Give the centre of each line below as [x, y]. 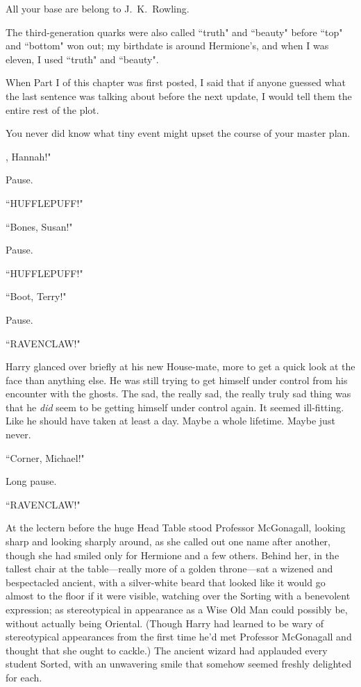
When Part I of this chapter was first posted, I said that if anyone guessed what [176, 82]
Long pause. [31, 481]
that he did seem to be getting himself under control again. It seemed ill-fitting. [175, 407]
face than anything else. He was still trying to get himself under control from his [177, 380]
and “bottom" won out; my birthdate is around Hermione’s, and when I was [167, 45]
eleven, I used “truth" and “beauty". [82, 59]
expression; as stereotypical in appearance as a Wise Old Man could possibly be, [177, 609]
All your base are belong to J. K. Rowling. [98, 8]
